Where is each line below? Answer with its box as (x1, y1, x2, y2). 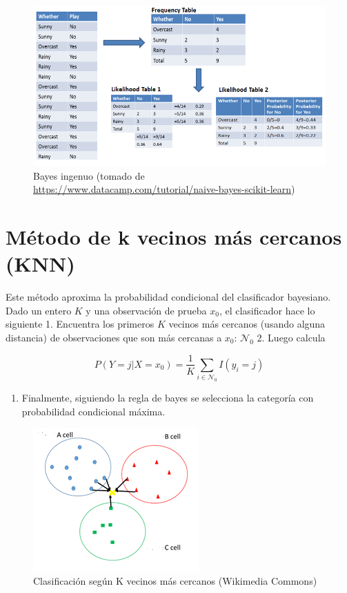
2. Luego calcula (257, 330, 326, 344)
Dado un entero (6, 303, 72, 317)
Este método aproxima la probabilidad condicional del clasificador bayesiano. (6, 290, 331, 304)
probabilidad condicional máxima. (21, 404, 166, 418)
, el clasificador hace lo (219, 303, 315, 317)
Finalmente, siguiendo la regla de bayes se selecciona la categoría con (21, 390, 314, 405)
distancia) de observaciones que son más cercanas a (6, 330, 222, 344)
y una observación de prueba (86, 303, 207, 317)
